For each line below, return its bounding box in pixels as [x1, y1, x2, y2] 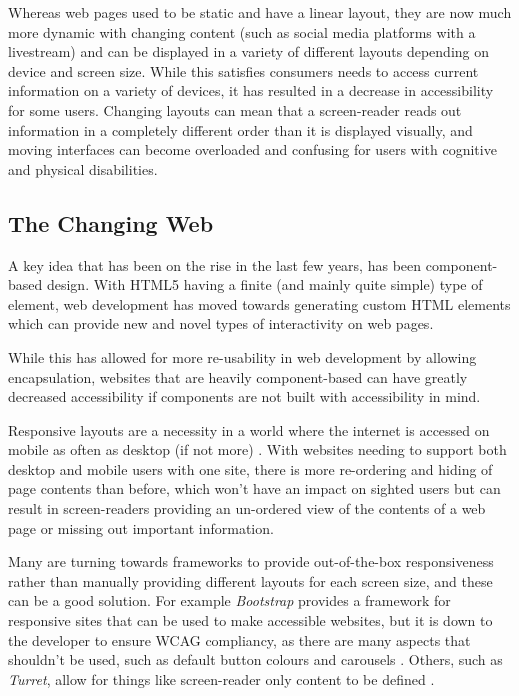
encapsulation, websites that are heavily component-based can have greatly [8, 366, 468, 387]
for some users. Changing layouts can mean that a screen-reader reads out [8, 99, 462, 120]
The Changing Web [8, 207, 214, 238]
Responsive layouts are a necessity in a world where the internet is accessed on [8, 419, 490, 440]
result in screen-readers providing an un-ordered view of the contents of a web [8, 498, 486, 519]
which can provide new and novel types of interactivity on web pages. [8, 313, 434, 334]
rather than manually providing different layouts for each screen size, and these [8, 570, 493, 591]
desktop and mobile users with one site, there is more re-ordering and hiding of [8, 458, 493, 479]
